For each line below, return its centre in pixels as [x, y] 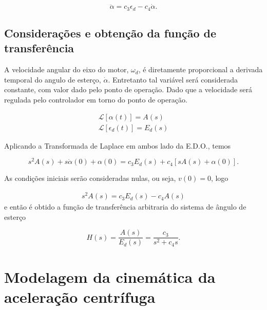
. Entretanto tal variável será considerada [173, 79]
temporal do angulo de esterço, [53, 79]
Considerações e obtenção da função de [110, 33]
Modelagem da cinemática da [110, 276]
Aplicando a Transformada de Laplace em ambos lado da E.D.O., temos [118, 145]
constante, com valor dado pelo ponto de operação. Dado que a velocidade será [128, 89]
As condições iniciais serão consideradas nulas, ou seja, [90, 178]
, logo [220, 178]
